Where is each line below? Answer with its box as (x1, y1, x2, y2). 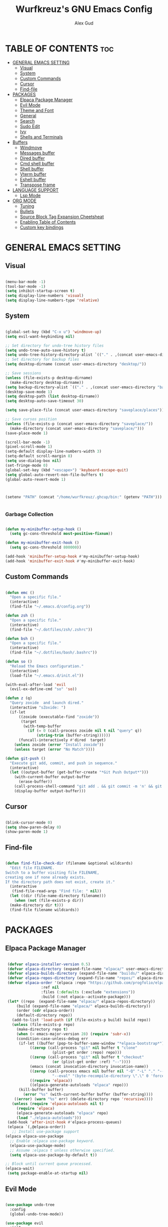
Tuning (19, 203, 34, 209)
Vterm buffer (19, 171, 46, 177)
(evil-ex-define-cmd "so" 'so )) (9, 687, 77, 692)
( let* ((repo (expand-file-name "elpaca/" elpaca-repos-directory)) (7, 999, 155, 1004)
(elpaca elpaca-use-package (5, 1134, 64, 1139)
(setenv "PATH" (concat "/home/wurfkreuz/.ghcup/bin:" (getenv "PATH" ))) (5, 494, 162, 500)
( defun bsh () (5, 636, 35, 641)
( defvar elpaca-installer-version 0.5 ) (7, 962, 91, 967)
